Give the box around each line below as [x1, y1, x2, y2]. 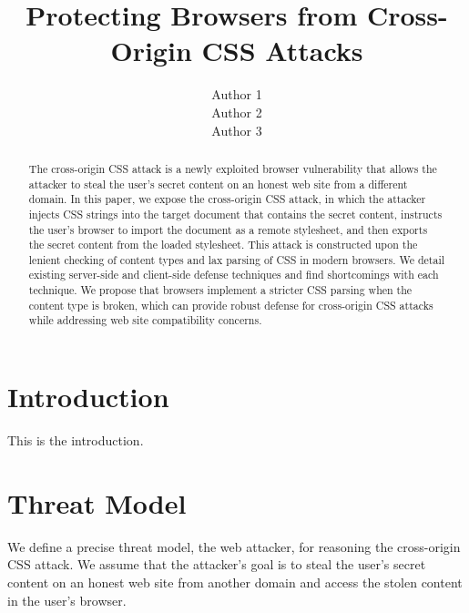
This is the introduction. [7, 431, 144, 450]
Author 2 [211, 102, 262, 121]
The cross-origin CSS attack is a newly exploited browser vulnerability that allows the [28, 160, 437, 176]
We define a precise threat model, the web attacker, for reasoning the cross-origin [7, 536, 461, 556]
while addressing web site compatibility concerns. [28, 312, 262, 328]
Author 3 [211, 120, 262, 139]
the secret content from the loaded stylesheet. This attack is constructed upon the [28, 237, 418, 252]
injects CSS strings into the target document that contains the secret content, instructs [28, 206, 443, 221]
